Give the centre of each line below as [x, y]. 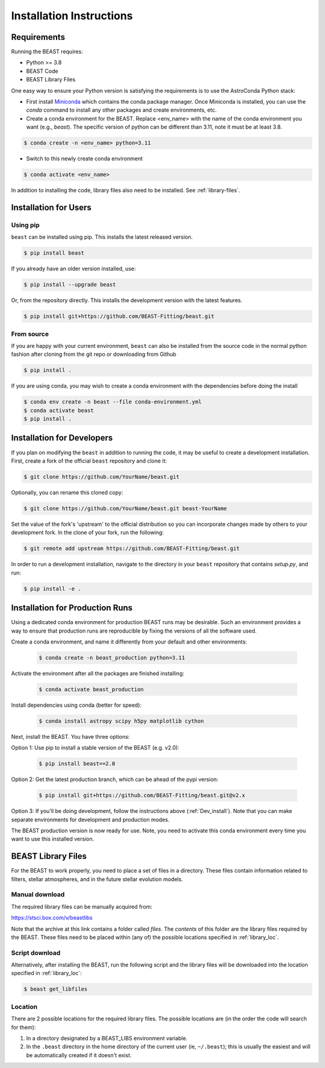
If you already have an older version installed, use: [73, 269]
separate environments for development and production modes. [90, 820]
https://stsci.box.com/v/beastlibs [52, 918]
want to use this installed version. [53, 839]
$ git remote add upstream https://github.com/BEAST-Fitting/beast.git [132, 548]
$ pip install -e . [52, 589]
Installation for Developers [62, 438]
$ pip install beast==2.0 [77, 764]
